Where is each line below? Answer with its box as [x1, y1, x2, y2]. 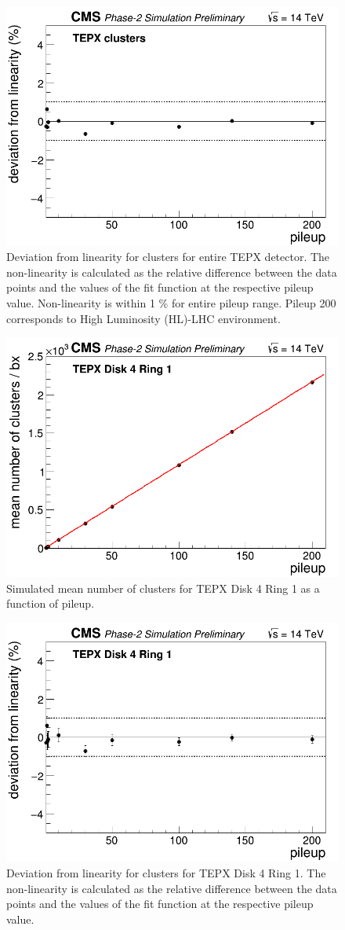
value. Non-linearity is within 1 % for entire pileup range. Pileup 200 [6, 295, 336, 311]
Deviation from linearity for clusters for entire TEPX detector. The [6, 248, 330, 265]
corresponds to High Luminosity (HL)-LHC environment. [6, 310, 281, 326]
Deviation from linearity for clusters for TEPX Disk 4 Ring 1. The [6, 864, 326, 880]
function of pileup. [6, 595, 95, 612]
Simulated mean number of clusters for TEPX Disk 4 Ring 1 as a [6, 579, 320, 596]
